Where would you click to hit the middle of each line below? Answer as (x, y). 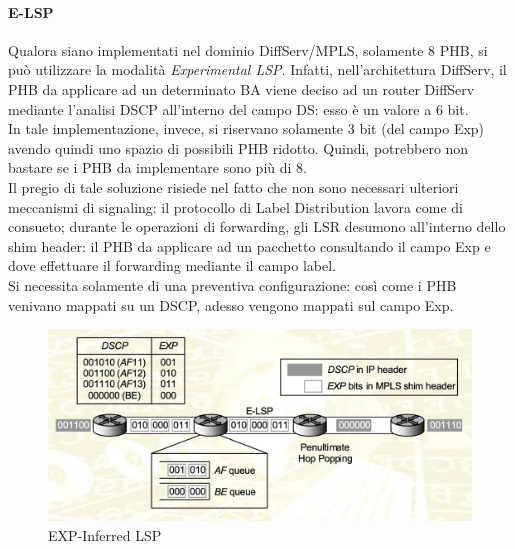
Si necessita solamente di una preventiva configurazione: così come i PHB (232, 284)
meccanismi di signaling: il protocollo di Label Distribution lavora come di (235, 206)
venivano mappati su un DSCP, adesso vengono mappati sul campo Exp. (231, 304)
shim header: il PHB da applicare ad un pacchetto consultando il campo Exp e (249, 245)
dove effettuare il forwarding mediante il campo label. (172, 265)
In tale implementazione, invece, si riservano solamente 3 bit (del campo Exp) (246, 128)
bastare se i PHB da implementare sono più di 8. (157, 167)
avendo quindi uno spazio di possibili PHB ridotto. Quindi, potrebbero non (238, 147)
